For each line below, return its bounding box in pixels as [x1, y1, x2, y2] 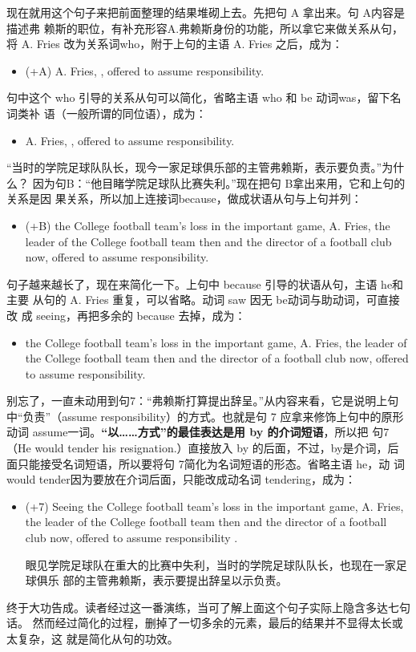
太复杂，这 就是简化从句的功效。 [6, 630, 179, 646]
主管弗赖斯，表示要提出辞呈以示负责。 [85, 572, 288, 589]
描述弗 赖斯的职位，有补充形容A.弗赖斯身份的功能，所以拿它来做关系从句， [6, 19, 404, 36]
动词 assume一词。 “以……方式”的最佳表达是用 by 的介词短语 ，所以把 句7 [6, 423, 390, 440]
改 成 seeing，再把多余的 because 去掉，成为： [6, 306, 246, 323]
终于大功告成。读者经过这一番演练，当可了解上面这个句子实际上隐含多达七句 [6, 598, 410, 615]
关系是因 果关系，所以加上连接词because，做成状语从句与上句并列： [6, 190, 362, 207]
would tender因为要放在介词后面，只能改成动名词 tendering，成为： [6, 471, 357, 488]
